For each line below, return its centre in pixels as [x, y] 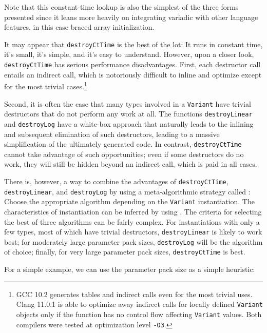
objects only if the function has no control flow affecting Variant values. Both [139, 314]
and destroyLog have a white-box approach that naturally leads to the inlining [129, 123]
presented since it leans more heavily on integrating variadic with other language [131, 17]
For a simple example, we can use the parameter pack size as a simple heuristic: [130, 269]
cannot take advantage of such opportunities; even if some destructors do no [124, 154]
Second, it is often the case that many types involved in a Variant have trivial [128, 103]
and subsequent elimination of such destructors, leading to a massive [112, 134]
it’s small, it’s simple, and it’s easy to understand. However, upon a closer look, [129, 54]
